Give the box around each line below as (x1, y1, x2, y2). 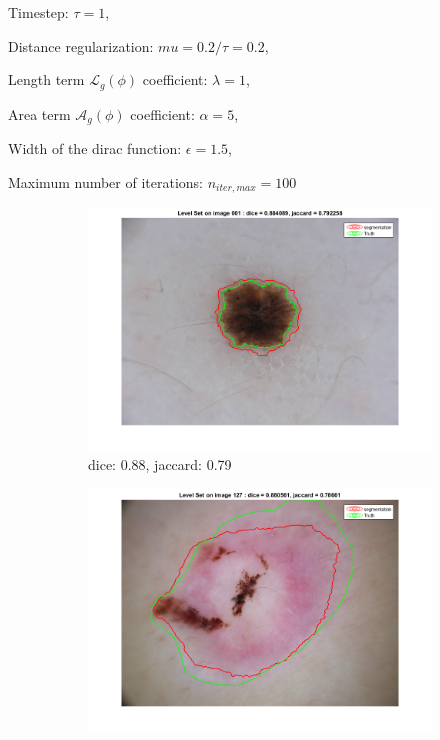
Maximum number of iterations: (8, 171, 204, 192)
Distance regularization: (8, 35, 154, 56)
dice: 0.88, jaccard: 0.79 (88, 454, 232, 475)
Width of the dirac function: (8, 138, 182, 159)
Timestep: (8, 2, 69, 22)
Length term (8, 69, 85, 90)
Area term (8, 103, 71, 124)
